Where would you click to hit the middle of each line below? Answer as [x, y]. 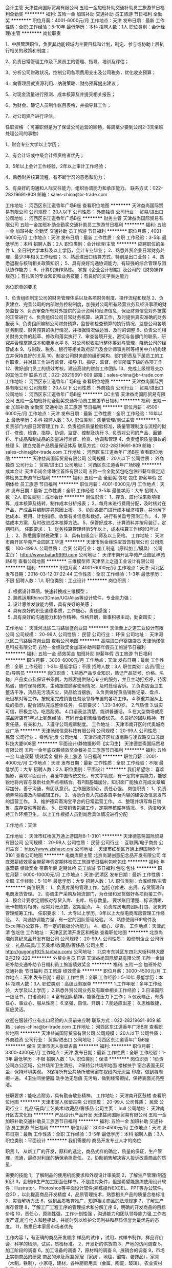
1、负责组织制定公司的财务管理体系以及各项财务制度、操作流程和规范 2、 [82, 298]
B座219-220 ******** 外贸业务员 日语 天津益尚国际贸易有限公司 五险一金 [83, 958]
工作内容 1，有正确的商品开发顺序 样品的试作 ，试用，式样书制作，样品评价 [84, 1237]
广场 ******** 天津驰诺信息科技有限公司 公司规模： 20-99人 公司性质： [85, 731]
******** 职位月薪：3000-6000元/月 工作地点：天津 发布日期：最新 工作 [83, 660]
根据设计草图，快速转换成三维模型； [51, 591]
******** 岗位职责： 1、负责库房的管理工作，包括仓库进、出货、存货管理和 [85, 887]
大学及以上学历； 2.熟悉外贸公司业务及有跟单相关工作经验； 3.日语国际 [89, 990]
